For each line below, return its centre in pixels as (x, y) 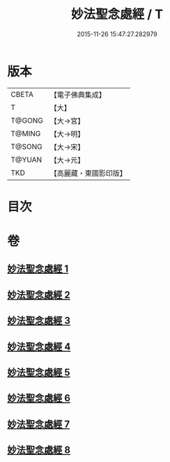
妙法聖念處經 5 (39, 372)
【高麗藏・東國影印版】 (88, 173)
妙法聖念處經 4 (39, 347)
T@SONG (27, 146)
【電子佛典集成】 (78, 95)
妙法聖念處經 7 (39, 424)
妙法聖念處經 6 (39, 398)
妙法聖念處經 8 (39, 450)
